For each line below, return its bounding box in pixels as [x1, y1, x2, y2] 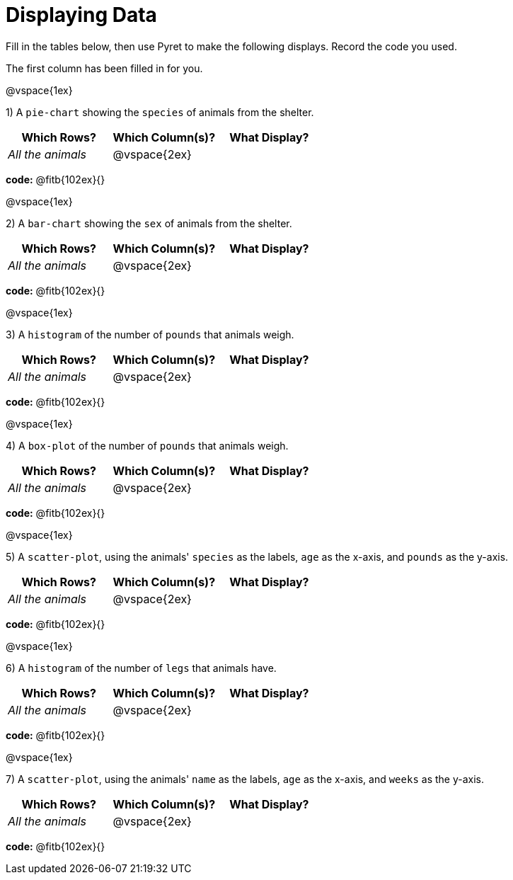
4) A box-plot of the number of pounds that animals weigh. [6, 439, 289, 452]
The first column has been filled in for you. [6, 62, 203, 74]
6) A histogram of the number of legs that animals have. [6, 661, 277, 674]
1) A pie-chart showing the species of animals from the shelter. [6, 105, 314, 118]
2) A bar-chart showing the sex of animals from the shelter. [6, 217, 292, 229]
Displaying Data [6, 3, 157, 27]
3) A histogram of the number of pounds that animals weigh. [6, 328, 294, 341]
